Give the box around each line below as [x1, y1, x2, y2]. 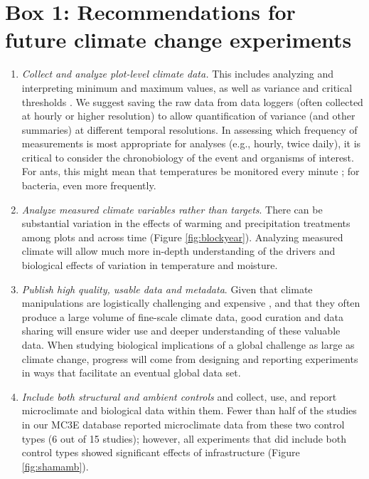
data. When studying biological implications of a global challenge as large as [21, 337, 355, 352]
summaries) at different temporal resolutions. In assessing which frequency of [21, 122, 358, 137]
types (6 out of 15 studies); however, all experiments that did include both [21, 431, 346, 446]
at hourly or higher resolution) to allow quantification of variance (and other [21, 108, 355, 123]
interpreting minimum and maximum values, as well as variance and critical [21, 80, 353, 95]
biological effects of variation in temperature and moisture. [21, 258, 278, 273]
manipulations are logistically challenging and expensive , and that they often [21, 295, 360, 310]
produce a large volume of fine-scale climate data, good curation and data [21, 309, 343, 324]
